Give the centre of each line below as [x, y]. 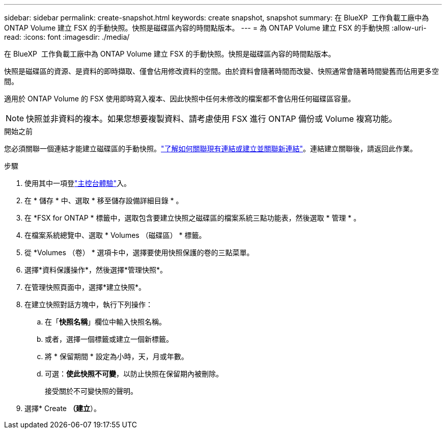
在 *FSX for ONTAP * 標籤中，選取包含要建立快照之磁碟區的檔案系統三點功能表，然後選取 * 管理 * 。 [193, 218]
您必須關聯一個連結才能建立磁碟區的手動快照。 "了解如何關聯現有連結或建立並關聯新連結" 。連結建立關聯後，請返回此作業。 [211, 148]
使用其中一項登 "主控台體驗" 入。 [78, 183]
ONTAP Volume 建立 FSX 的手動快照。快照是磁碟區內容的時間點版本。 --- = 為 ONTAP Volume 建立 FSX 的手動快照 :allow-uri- [215, 28]
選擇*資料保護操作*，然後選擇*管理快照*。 [96, 270]
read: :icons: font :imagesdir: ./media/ [67, 37]
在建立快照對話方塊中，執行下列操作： [89, 304]
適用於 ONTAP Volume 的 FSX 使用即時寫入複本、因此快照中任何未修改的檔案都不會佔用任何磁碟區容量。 [180, 99]
